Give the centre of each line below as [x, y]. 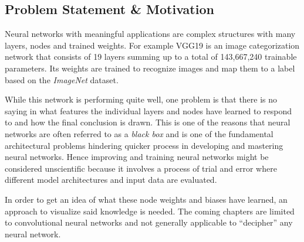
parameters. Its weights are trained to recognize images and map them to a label [150, 68]
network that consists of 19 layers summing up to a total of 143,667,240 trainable [151, 57]
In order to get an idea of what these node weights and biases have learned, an [146, 199]
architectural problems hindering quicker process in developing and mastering [144, 145]
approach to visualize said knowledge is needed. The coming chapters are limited [150, 211]
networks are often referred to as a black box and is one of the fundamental [139, 133]
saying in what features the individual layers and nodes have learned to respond [148, 110]
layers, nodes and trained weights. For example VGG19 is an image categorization [152, 45]
